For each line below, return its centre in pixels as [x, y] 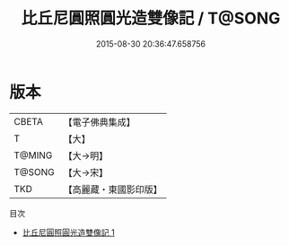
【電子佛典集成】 [100, 122]
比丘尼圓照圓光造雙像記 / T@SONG [151, 18]
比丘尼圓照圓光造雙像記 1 [68, 232]
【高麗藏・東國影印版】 [113, 189]
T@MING [33, 155]
